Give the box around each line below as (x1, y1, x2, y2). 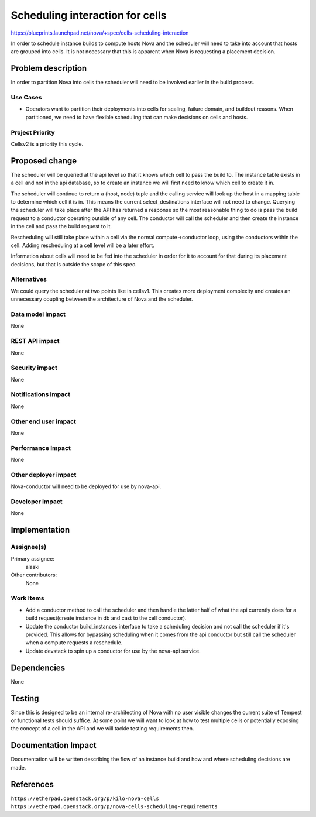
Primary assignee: (11, 555, 55, 562)
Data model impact (11, 310, 66, 318)
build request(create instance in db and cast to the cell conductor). (25, 615, 187, 622)
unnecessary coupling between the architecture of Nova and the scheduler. (11, 296, 193, 303)
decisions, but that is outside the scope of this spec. (11, 260, 137, 267)
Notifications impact (11, 390, 70, 399)
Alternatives (11, 275, 47, 283)
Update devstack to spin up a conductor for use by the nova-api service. (25, 647, 201, 654)
